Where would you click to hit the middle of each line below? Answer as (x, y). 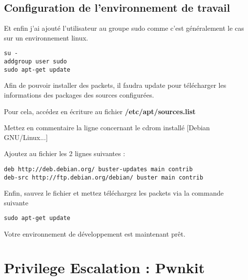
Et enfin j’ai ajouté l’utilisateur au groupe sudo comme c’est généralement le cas (124, 28)
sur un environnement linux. (46, 37)
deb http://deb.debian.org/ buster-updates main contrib (98, 169)
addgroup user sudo (35, 62)
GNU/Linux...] (26, 137)
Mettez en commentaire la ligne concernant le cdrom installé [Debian (107, 128)
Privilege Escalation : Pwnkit (104, 267)
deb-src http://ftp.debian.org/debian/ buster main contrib (104, 177)
